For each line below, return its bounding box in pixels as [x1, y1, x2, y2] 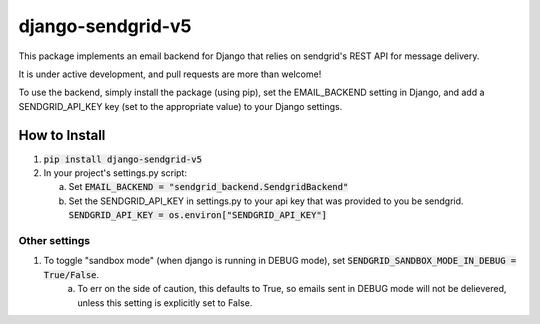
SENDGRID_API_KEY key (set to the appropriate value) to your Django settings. [18, 100, 343, 112]
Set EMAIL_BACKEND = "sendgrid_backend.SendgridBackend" [68, 181, 349, 193]
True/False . [43, 268, 100, 280]
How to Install [18, 126, 106, 144]
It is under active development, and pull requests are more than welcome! [18, 68, 322, 80]
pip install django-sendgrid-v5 [43, 153, 202, 165]
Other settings [18, 233, 90, 247]
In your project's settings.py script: [43, 167, 187, 179]
